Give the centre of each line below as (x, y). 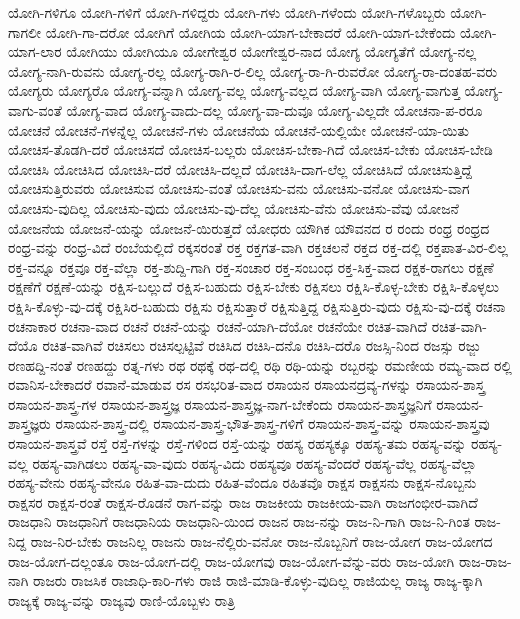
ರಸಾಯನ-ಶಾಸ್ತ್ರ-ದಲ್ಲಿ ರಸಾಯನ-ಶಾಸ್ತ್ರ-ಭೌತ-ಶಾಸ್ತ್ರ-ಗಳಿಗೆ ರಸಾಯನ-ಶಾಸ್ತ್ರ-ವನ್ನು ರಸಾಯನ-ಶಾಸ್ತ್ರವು (272, 423)
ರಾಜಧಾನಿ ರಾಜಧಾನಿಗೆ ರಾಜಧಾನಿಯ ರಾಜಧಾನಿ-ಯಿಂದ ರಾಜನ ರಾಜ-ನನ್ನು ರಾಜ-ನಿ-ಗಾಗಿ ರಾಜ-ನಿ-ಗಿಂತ (239, 521)
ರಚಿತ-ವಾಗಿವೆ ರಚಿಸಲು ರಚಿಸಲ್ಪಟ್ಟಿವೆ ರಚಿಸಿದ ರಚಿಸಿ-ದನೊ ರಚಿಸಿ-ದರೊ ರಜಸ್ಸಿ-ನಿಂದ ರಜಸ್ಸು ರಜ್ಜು (261, 345)
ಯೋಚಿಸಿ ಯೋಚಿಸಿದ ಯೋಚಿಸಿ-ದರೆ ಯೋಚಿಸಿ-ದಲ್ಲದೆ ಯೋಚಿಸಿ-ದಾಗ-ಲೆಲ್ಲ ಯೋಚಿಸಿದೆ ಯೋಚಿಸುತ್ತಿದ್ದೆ (240, 168)
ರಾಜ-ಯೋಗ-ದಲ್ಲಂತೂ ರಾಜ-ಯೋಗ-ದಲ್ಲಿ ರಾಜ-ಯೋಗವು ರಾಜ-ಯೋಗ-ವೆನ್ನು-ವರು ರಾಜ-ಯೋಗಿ (231, 560)
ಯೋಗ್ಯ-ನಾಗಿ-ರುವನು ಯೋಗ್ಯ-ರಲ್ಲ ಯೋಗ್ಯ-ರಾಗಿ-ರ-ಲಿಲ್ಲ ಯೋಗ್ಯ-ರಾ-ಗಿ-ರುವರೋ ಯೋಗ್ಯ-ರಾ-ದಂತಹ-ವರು (253, 70)
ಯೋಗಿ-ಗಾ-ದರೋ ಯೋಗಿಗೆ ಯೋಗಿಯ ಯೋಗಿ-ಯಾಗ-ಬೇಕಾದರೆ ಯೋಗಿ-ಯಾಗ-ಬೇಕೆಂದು (250, 31)
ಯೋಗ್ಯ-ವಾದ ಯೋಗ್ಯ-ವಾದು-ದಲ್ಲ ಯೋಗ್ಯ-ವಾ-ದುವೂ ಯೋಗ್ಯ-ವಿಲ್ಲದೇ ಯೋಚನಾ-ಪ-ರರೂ (274, 109)
